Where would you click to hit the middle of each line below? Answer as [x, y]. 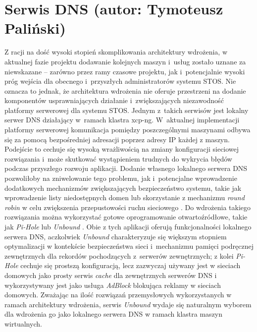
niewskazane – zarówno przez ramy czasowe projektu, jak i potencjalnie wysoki [125, 71]
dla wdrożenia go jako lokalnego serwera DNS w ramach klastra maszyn [114, 314]
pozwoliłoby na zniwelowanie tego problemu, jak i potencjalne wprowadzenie [121, 178]
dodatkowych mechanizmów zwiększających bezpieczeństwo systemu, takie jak [123, 188]
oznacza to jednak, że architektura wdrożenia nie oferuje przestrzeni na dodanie [125, 90]
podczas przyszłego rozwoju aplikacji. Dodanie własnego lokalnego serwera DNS [126, 168]
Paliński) [35, 28]
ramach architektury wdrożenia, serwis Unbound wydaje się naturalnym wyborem [128, 304]
